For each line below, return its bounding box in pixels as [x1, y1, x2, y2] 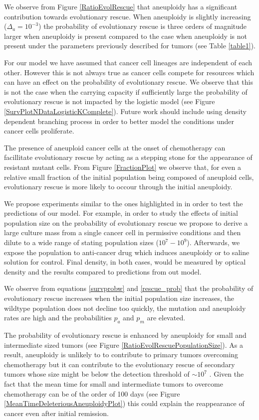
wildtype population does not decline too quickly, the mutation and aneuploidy [4, 302, 246, 313]
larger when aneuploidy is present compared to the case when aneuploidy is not [4, 30, 247, 41]
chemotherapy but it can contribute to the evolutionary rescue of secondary [4, 359, 235, 369]
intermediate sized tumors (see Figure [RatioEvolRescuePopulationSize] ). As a [4, 339, 244, 350]
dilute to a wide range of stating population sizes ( [4, 237, 159, 248]
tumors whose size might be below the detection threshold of [4, 369, 190, 379]
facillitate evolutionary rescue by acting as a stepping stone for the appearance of [4, 152, 253, 162]
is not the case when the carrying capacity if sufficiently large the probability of [4, 86, 248, 97]
